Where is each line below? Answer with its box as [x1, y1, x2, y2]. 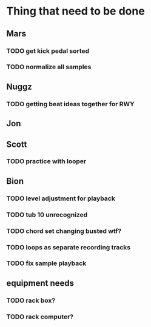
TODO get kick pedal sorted [6, 47, 90, 55]
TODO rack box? [6, 296, 56, 305]
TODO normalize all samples [6, 62, 92, 71]
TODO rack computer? [6, 312, 74, 321]
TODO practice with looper [6, 157, 87, 166]
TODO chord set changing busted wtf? [6, 226, 122, 235]
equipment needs [6, 278, 75, 288]
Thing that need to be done [6, 4, 146, 18]
